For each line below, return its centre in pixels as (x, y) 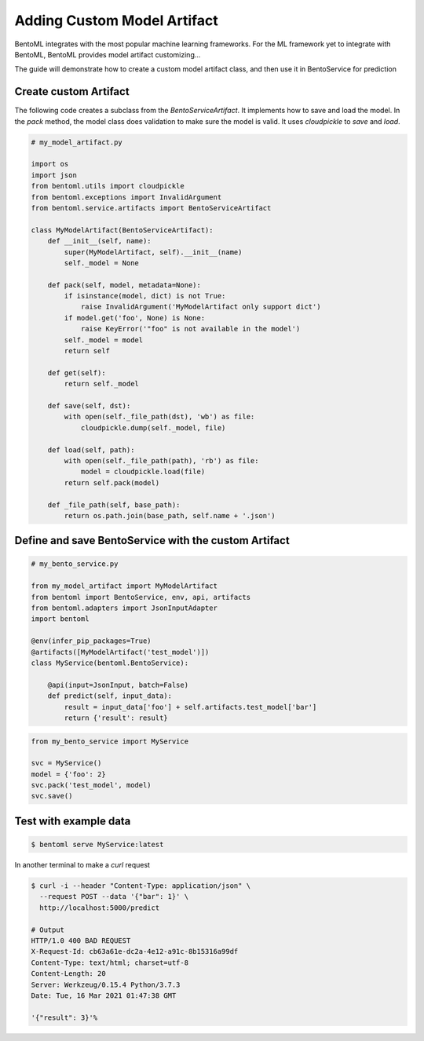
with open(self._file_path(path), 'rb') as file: (161, 460)
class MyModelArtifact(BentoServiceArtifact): (122, 230)
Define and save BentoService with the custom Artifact (152, 541)
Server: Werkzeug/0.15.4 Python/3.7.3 (106, 984)
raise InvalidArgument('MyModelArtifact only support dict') (201, 307)
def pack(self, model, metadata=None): (124, 285)
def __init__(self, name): (100, 241)
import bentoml (60, 619)
